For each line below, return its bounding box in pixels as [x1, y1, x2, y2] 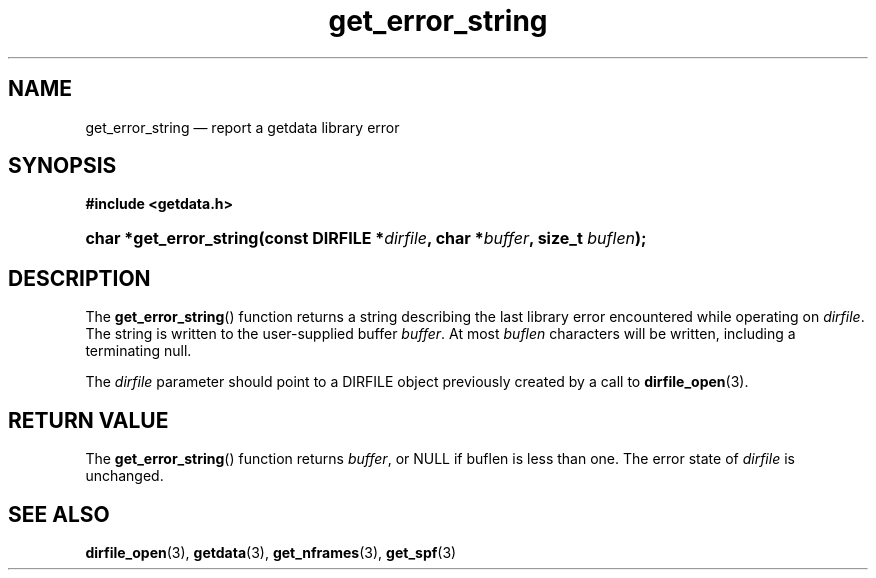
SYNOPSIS [8, 153, 117, 179]
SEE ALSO [8, 501, 110, 527]
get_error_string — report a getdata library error [85, 118, 400, 136]
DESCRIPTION [8, 265, 151, 291]
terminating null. [85, 342, 192, 360]
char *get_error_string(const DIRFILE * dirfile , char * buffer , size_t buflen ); [85, 228, 647, 249]
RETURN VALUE [8, 407, 169, 433]
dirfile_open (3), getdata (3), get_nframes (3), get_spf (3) [85, 543, 457, 561]
